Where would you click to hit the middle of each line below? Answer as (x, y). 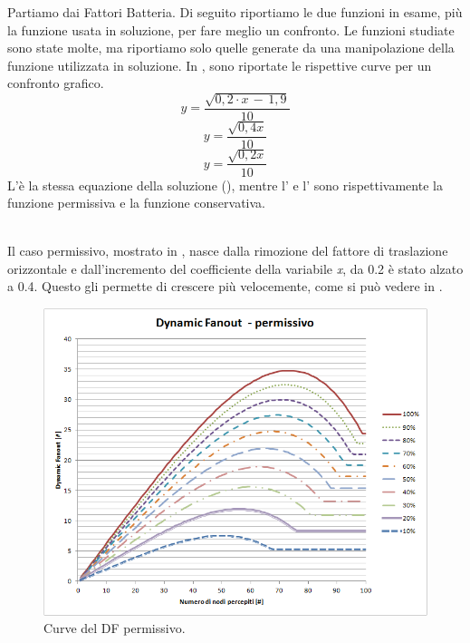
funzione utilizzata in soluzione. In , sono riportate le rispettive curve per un (220, 65)
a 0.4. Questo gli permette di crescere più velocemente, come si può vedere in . (225, 286)
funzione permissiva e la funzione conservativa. (136, 203)
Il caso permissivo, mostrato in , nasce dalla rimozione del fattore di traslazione (228, 251)
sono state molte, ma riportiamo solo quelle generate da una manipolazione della (231, 48)
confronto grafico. (56, 83)
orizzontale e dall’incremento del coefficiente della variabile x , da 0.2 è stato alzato (235, 268)
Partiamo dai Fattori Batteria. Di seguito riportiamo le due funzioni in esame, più (235, 12)
